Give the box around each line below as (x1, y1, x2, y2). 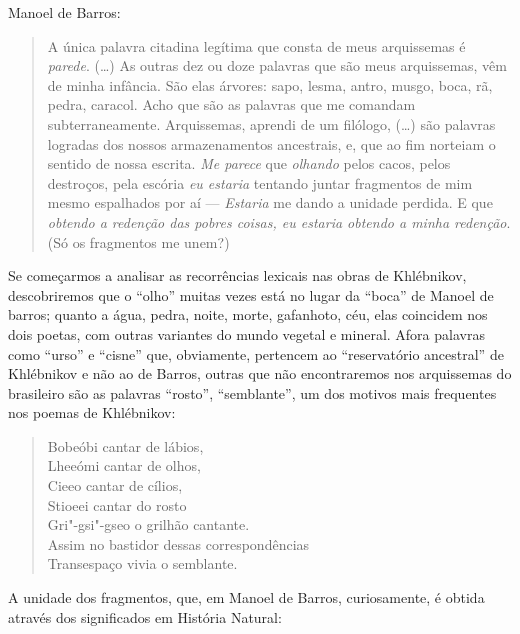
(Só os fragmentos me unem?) (47, 231, 230, 252)
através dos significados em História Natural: (8, 606, 282, 627)
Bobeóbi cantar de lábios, (47, 435, 204, 456)
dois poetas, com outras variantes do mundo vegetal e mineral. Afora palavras (8, 323, 485, 344)
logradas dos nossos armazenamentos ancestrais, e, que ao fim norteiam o (47, 133, 496, 154)
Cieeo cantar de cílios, (47, 475, 183, 496)
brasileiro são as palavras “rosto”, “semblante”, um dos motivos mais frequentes (8, 382, 497, 403)
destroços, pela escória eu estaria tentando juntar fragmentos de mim (47, 172, 473, 193)
